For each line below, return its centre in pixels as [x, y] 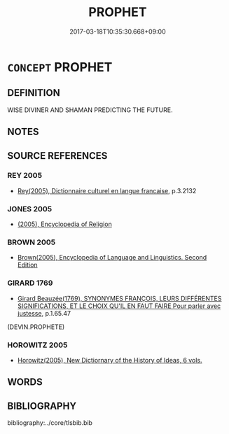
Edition [27, 265]
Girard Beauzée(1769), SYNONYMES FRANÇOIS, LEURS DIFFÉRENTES [119, 298]
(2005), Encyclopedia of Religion [64, 224]
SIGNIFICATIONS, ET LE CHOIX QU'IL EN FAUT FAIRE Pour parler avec [119, 306]
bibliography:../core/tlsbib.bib [50, 423]
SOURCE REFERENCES [57, 156]
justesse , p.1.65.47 [44, 313]
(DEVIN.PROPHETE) [36, 327]
